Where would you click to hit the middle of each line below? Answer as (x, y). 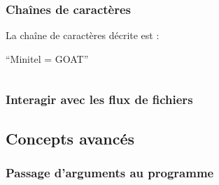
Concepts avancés (70, 138)
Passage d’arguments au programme (110, 172)
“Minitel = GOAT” (47, 58)
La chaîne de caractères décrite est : (83, 35)
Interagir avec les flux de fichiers (99, 99)
